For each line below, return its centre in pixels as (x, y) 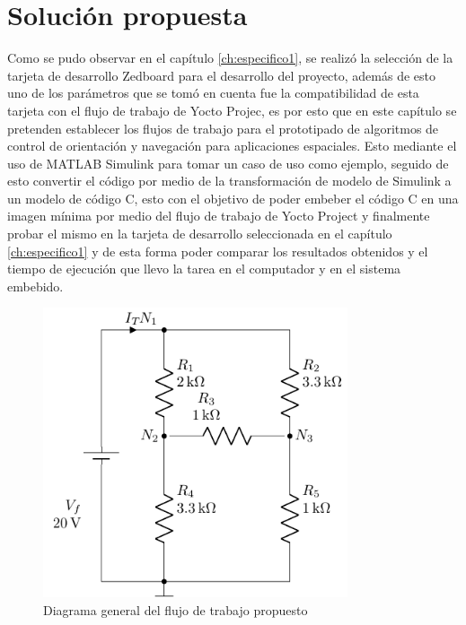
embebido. (35, 286)
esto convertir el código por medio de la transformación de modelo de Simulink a (229, 181)
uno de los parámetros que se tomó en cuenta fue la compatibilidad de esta (213, 93)
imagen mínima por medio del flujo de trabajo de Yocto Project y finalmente (219, 216)
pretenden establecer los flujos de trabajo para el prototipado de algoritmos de (223, 128)
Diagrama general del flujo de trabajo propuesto (176, 609)
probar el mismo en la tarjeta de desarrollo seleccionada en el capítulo (200, 234)
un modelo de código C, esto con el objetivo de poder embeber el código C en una (233, 198)
